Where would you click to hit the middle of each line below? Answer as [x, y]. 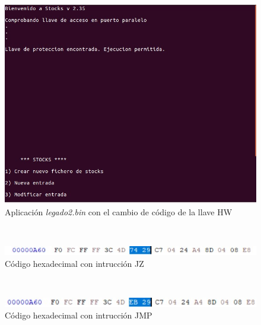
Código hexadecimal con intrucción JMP [79, 315]
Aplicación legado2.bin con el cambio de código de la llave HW [119, 211]
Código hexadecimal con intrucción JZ [74, 264]
